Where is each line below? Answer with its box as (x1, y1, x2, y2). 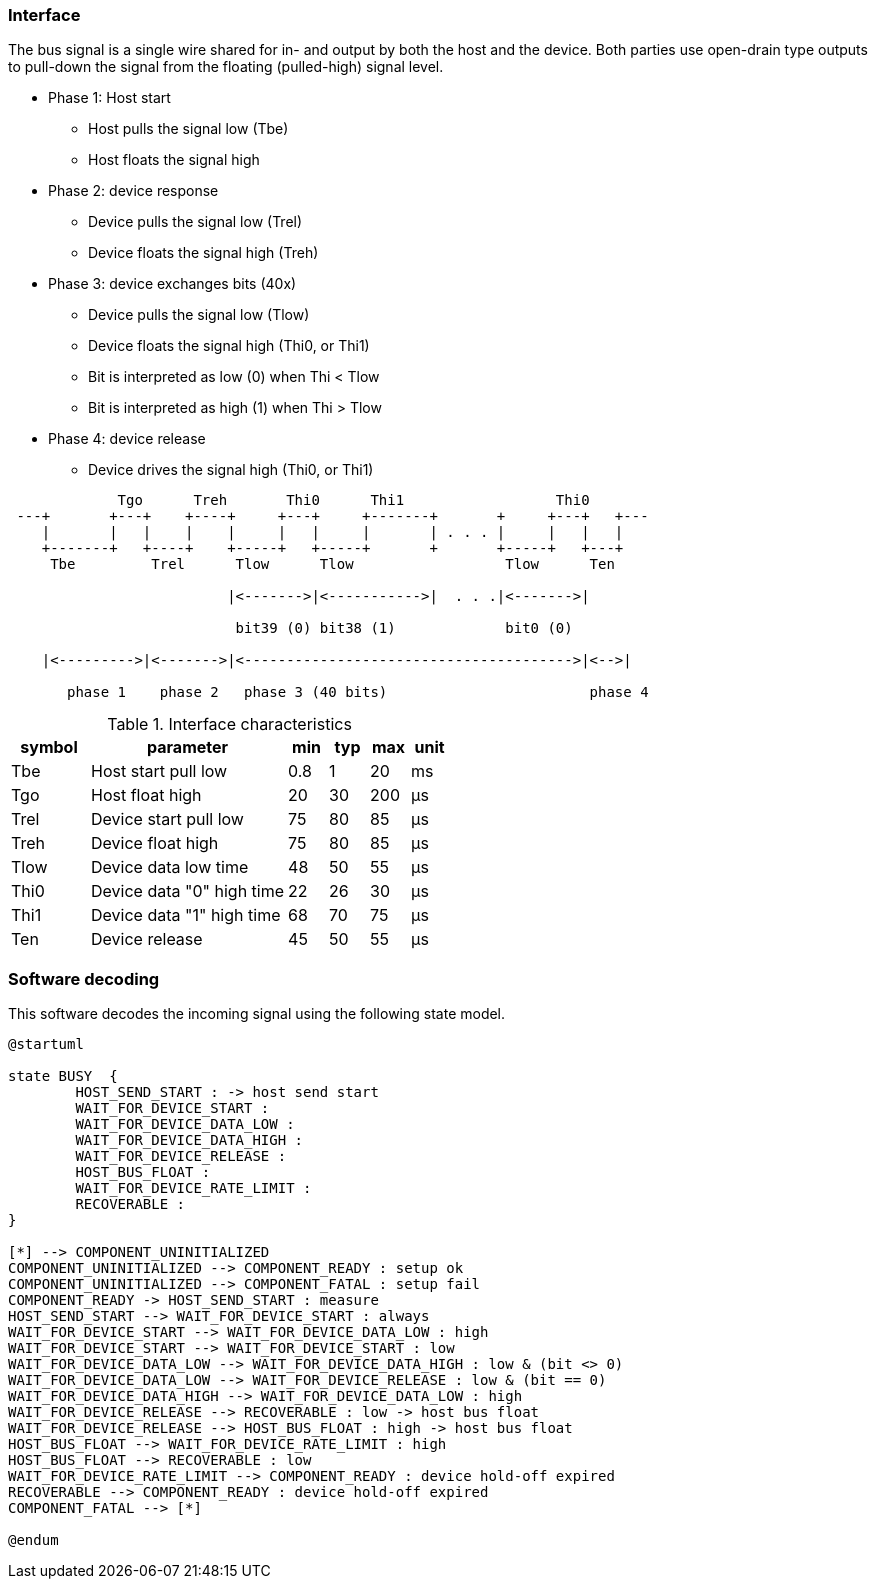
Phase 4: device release (48, 430, 206, 448)
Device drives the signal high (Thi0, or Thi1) (88, 461, 374, 479)
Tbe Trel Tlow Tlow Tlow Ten (50, 556, 615, 573)
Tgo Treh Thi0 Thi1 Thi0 (117, 492, 590, 509)
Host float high (91, 785, 202, 806)
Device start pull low (91, 809, 244, 830)
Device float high (91, 833, 219, 854)
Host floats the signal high (88, 151, 260, 169)
